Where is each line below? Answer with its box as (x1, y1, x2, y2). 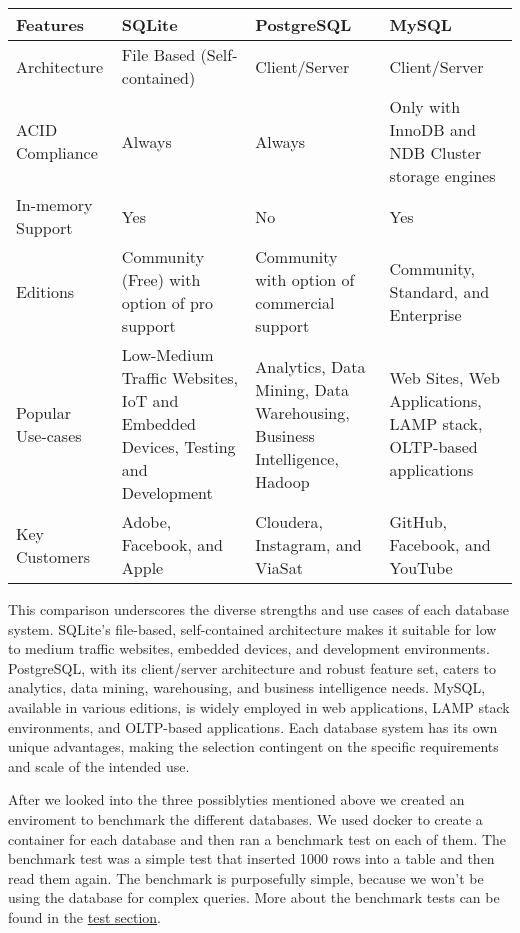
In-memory (16, 193, 93, 216)
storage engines (389, 164, 496, 187)
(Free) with (121, 268, 201, 291)
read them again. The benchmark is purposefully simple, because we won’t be (8, 867, 484, 888)
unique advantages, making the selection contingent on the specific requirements (8, 736, 499, 757)
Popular (16, 400, 71, 424)
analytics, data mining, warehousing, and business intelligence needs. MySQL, (8, 677, 486, 698)
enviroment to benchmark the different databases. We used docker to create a (8, 808, 483, 829)
